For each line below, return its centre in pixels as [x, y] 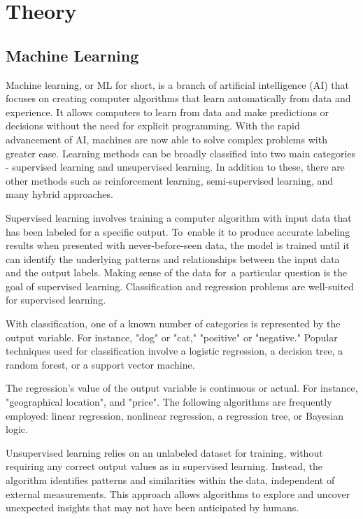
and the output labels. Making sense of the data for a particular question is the [177, 272]
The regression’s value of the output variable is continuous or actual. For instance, [182, 388]
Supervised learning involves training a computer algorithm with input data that [179, 217]
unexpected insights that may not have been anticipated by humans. [152, 507]
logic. [17, 429]
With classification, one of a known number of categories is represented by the [173, 324]
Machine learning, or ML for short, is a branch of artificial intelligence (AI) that [178, 84]
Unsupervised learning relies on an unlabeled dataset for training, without [164, 452]
